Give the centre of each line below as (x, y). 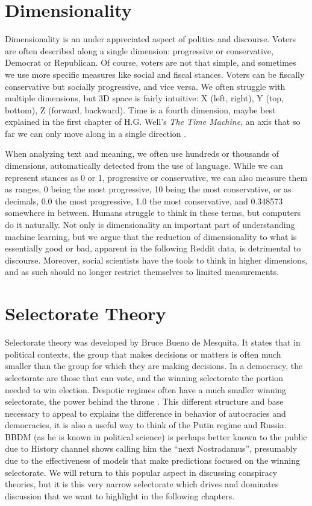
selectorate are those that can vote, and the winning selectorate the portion (144, 377)
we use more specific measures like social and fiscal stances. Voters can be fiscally (155, 74)
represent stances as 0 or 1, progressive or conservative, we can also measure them (156, 177)
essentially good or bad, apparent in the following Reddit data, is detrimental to (153, 248)
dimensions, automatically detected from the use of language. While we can (144, 166)
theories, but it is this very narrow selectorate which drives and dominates (142, 484)
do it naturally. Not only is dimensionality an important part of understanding (150, 225)
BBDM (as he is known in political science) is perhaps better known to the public (156, 436)
